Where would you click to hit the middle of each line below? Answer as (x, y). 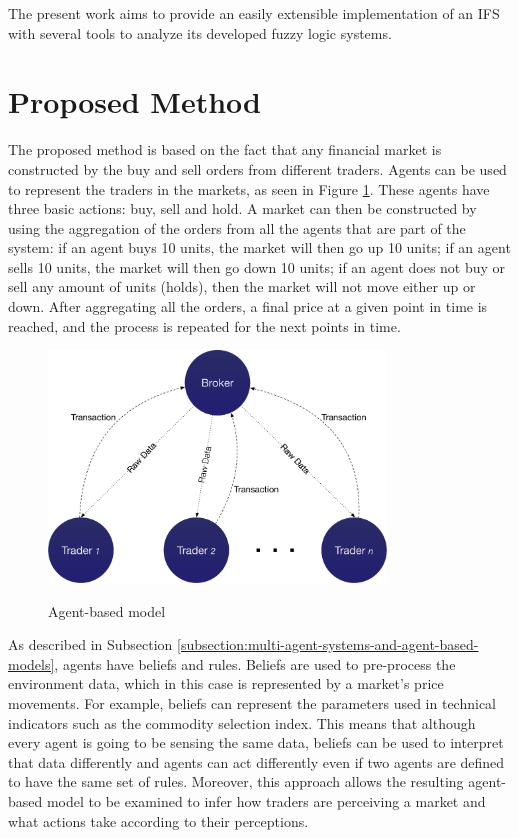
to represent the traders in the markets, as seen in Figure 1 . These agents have (249, 188)
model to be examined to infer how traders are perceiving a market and (266, 801)
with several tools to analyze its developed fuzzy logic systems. (200, 32)
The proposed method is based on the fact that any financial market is (225, 149)
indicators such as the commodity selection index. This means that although (242, 722)
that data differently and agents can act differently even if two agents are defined (256, 761)
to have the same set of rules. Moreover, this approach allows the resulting (236, 781)
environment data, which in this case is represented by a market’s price (226, 683)
